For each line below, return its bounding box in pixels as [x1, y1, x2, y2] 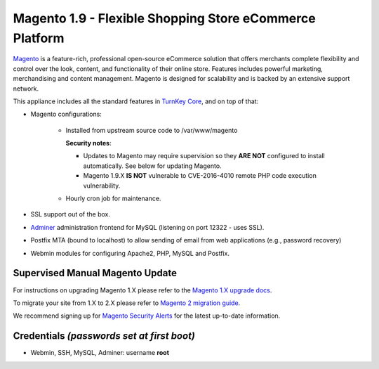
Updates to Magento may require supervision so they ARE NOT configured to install [83, 152, 326, 160]
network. [13, 84, 39, 93]
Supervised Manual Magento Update [13, 267, 177, 279]
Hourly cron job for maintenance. [65, 194, 161, 203]
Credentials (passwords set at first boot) [13, 330, 196, 342]
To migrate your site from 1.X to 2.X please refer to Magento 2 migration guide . [13, 299, 241, 307]
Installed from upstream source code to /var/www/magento [65, 126, 238, 134]
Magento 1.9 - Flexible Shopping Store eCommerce [13, 11, 316, 26]
